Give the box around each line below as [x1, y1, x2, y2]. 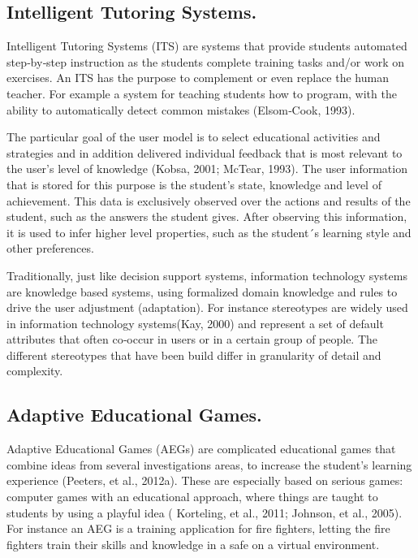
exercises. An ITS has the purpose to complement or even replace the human [6, 69, 389, 86]
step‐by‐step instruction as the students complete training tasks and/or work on [6, 53, 404, 70]
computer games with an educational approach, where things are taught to [6, 488, 378, 505]
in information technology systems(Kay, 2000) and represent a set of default [6, 314, 384, 331]
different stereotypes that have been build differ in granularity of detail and [6, 346, 381, 363]
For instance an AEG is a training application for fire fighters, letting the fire [6, 520, 390, 537]
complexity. [6, 362, 63, 379]
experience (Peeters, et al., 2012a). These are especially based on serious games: [6, 472, 403, 489]
